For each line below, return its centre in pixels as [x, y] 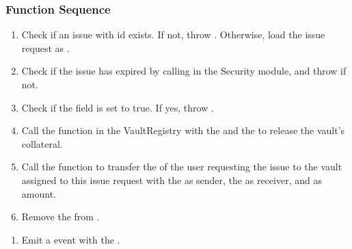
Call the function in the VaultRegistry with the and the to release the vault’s [183, 130]
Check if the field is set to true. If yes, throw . [118, 107]
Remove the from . [60, 217]
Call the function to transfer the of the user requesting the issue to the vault [182, 167]
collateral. [42, 143]
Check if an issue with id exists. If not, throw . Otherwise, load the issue [173, 35]
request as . [45, 48]
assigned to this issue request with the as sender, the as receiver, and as [172, 180]
